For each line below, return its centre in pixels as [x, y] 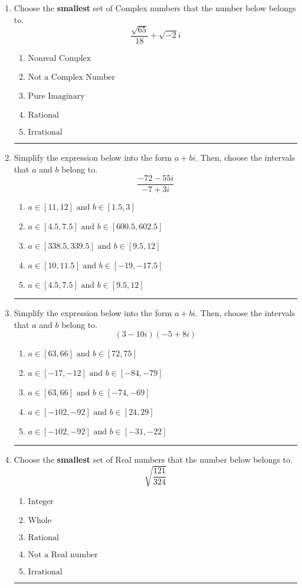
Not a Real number [63, 555]
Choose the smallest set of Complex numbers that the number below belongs [155, 8]
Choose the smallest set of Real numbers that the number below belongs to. [153, 459]
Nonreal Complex [60, 59]
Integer [41, 501]
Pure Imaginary [56, 97]
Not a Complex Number [71, 78]
